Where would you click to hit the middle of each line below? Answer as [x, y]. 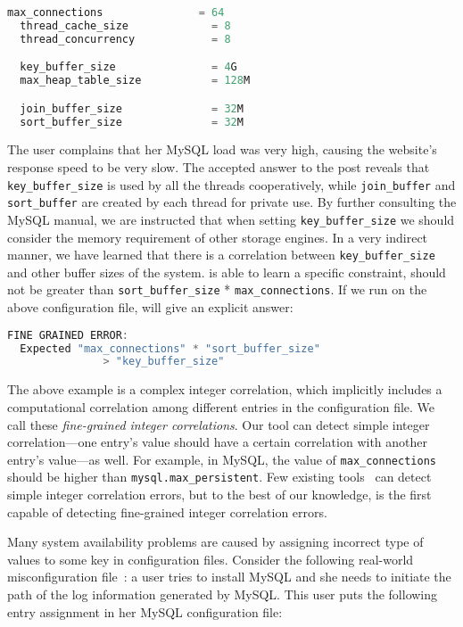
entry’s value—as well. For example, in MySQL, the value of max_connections [222, 459]
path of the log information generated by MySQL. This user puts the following [223, 594]
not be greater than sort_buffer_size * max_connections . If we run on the [217, 289]
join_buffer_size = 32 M [132, 108]
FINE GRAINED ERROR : [68, 335]
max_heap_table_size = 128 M [135, 81]
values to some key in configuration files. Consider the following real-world [211, 559]
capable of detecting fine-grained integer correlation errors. [167, 511]
